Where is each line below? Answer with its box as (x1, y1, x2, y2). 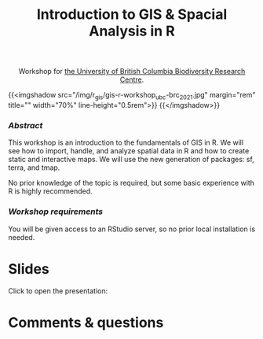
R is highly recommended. (8, 186, 93, 196)
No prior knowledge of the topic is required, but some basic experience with (8, 179, 255, 188)
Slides (8, 260, 49, 278)
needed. (8, 232, 35, 241)
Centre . (119, 75, 144, 84)
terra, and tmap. (8, 163, 60, 172)
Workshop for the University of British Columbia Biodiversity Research (18, 67, 246, 76)
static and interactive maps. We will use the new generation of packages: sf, (8, 155, 255, 164)
